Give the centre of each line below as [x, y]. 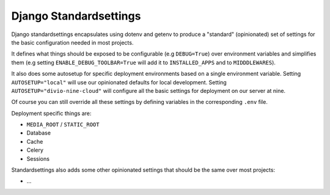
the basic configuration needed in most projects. [72, 42]
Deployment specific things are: [51, 113]
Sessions [38, 158]
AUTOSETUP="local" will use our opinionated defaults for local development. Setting [119, 82]
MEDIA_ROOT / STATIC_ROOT [63, 125]
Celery [35, 150]
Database [39, 133]
